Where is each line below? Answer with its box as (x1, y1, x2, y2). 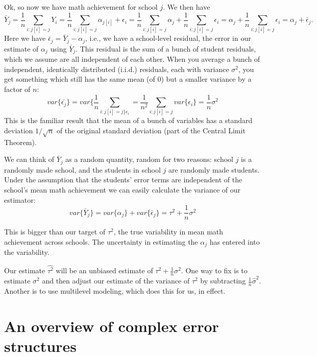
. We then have (163, 2, 210, 12)
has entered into (209, 236, 260, 247)
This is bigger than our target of (4, 226, 106, 237)
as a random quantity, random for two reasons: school (65, 154, 234, 164)
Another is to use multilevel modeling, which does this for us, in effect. (4, 285, 226, 296)
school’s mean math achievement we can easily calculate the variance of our (4, 184, 241, 195)
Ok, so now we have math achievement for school (4, 2, 158, 12)
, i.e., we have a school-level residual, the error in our (85, 33, 251, 43)
